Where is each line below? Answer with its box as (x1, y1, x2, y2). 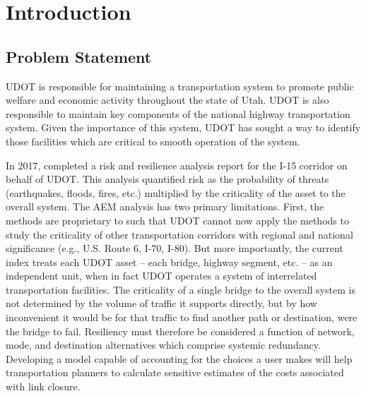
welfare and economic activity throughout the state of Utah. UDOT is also (6, 92, 329, 107)
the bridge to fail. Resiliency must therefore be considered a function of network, (6, 323, 355, 338)
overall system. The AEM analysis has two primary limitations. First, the (6, 199, 324, 214)
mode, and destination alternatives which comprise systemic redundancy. (6, 337, 321, 352)
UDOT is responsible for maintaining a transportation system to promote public (6, 78, 354, 93)
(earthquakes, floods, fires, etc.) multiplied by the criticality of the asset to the (6, 185, 346, 200)
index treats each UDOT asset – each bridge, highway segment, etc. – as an (6, 254, 333, 269)
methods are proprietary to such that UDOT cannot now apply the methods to (6, 212, 349, 227)
